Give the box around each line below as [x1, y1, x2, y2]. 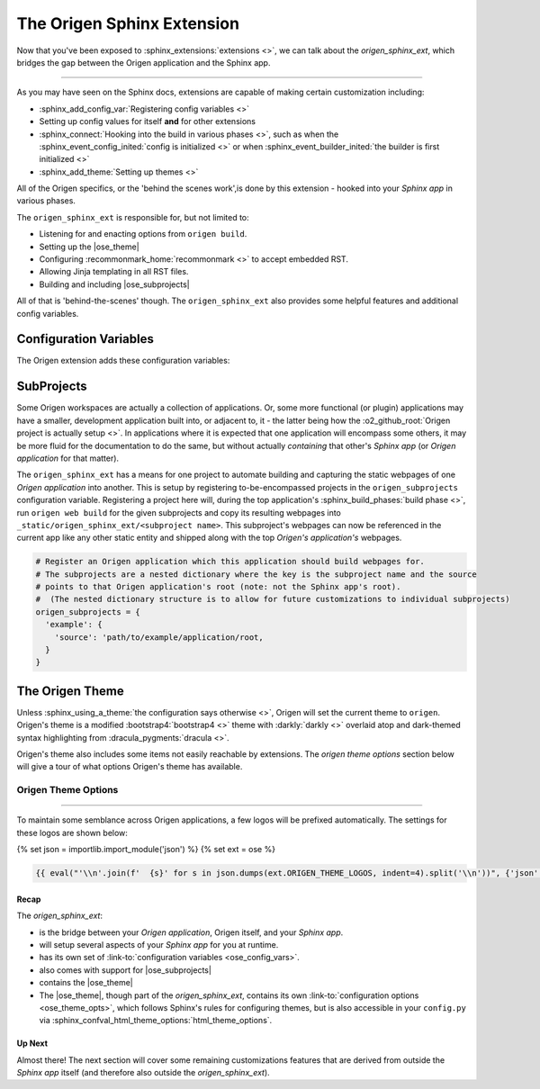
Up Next [16, 1038, 49, 1048]
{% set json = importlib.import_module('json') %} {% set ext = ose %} [16, 844, 276, 855]
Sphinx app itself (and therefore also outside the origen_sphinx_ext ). [16, 1067, 270, 1078]
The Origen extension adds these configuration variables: [16, 355, 230, 366]
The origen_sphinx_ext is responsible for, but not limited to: [16, 211, 249, 222]
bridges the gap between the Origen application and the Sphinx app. [16, 57, 271, 67]
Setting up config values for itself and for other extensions [39, 116, 256, 127]
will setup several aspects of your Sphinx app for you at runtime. [39, 939, 279, 949]
